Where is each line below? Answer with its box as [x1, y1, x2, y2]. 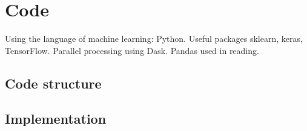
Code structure [5, 73, 102, 92]
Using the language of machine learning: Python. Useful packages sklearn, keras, [5, 32, 303, 45]
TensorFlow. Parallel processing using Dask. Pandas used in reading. [5, 44, 259, 56]
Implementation [5, 109, 107, 128]
